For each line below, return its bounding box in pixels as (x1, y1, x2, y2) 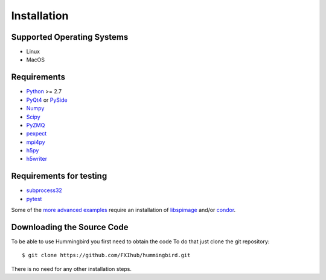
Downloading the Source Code (11, 222, 129, 232)
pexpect (26, 130, 47, 137)
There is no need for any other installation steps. (11, 265, 132, 272)
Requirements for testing (11, 171, 107, 181)
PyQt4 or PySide (26, 96, 68, 104)
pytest (26, 195, 42, 202)
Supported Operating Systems (11, 32, 129, 42)
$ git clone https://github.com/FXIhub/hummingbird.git (22, 252, 191, 259)
